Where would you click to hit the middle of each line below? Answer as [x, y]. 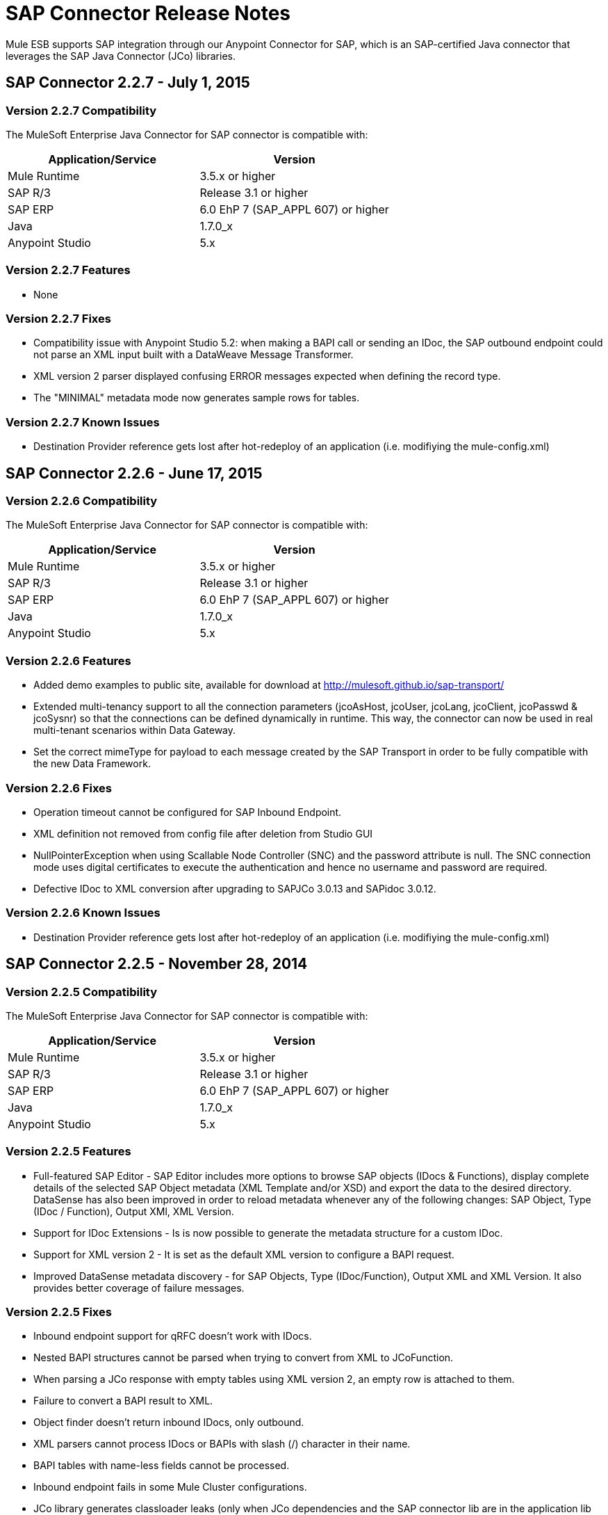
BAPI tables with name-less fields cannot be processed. [162, 1466]
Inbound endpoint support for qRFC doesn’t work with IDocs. [173, 1336]
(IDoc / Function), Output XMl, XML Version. [134, 1211]
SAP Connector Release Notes [148, 13]
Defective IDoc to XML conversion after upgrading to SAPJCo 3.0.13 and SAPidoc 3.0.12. [235, 888]
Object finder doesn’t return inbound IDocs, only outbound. [169, 1422]
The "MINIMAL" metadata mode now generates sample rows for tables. [197, 398]
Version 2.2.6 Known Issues [83, 913]
